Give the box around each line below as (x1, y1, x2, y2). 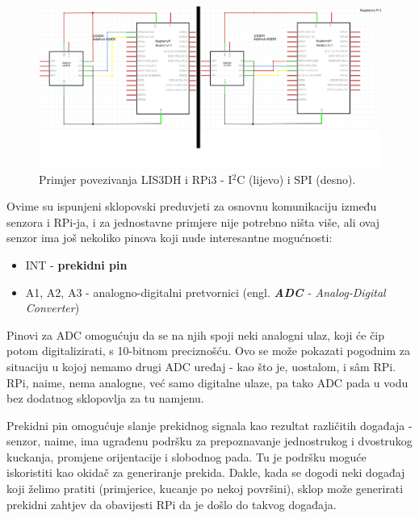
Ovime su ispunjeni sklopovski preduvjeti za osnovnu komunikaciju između (6, 198, 377, 215)
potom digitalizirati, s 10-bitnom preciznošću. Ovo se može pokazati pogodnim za (6, 342, 411, 359)
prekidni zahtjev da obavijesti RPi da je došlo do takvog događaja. (6, 495, 337, 512)
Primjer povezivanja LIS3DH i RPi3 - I (39, 170, 233, 187)
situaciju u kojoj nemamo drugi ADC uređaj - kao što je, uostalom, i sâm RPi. (6, 357, 396, 374)
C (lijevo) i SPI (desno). (237, 170, 356, 187)
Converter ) (25, 299, 80, 316)
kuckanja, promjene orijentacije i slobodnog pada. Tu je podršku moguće (6, 448, 367, 465)
